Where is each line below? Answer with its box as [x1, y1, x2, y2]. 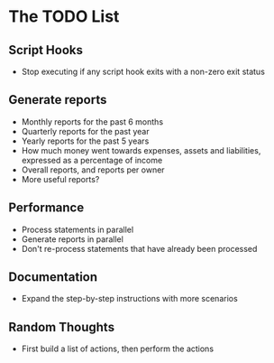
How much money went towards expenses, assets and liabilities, [21, 144, 261, 155]
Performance [8, 200, 85, 216]
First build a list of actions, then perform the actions [21, 343, 214, 354]
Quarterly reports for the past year [21, 126, 150, 136]
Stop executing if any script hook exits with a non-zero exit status [21, 66, 265, 77]
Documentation [8, 269, 98, 285]
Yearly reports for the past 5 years [21, 135, 150, 146]
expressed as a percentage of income [21, 154, 163, 165]
